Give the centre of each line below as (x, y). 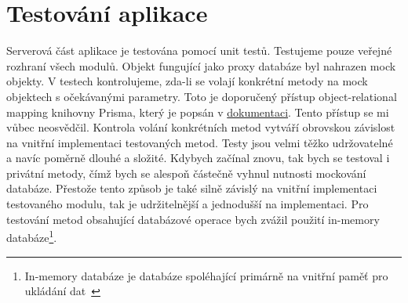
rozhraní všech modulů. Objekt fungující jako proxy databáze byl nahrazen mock (201, 65)
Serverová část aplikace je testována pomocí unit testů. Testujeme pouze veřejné (199, 50)
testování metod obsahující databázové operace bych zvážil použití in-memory (193, 219)
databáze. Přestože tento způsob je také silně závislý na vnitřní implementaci (192, 188)
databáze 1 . (32, 236)
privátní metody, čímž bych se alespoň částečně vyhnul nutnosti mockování (186, 173)
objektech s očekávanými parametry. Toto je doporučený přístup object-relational (202, 96)
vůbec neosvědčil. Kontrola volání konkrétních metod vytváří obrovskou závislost (201, 127)
